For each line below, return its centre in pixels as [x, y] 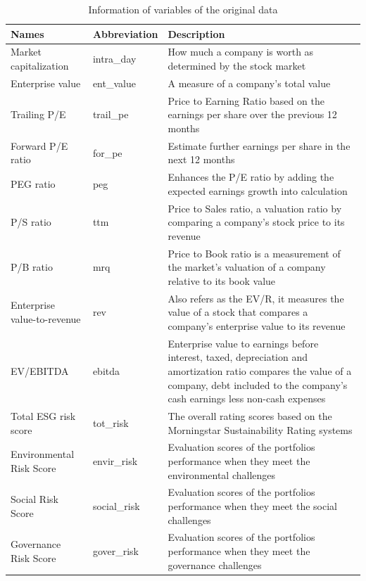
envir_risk [115, 460]
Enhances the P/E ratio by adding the [251, 177]
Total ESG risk [43, 415]
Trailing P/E [38, 114]
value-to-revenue [46, 319]
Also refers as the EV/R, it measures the [256, 298]
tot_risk [111, 422]
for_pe [107, 152]
